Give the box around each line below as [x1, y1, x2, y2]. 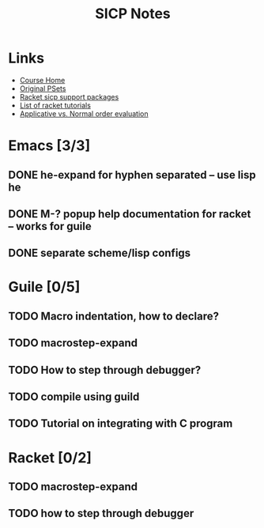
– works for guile [8, 219, 92, 233]
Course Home [19, 75, 66, 85]
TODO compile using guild [8, 390, 140, 404]
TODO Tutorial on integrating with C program [8, 417, 233, 431]
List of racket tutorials [19, 100, 91, 110]
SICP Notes [94, 5, 172, 23]
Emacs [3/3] [8, 137, 91, 155]
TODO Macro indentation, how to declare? [8, 309, 220, 322]
